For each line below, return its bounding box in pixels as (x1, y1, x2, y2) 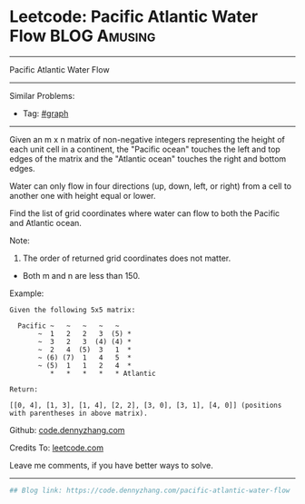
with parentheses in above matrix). (9, 409, 148, 418)
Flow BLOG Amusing (9, 25, 156, 46)
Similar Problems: (9, 90, 75, 101)
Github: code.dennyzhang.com (9, 424, 125, 435)
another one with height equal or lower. (9, 190, 156, 201)
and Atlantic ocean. (9, 217, 82, 228)
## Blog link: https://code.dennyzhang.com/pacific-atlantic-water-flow (9, 486, 290, 495)
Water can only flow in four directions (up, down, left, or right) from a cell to (9, 180, 292, 192)
